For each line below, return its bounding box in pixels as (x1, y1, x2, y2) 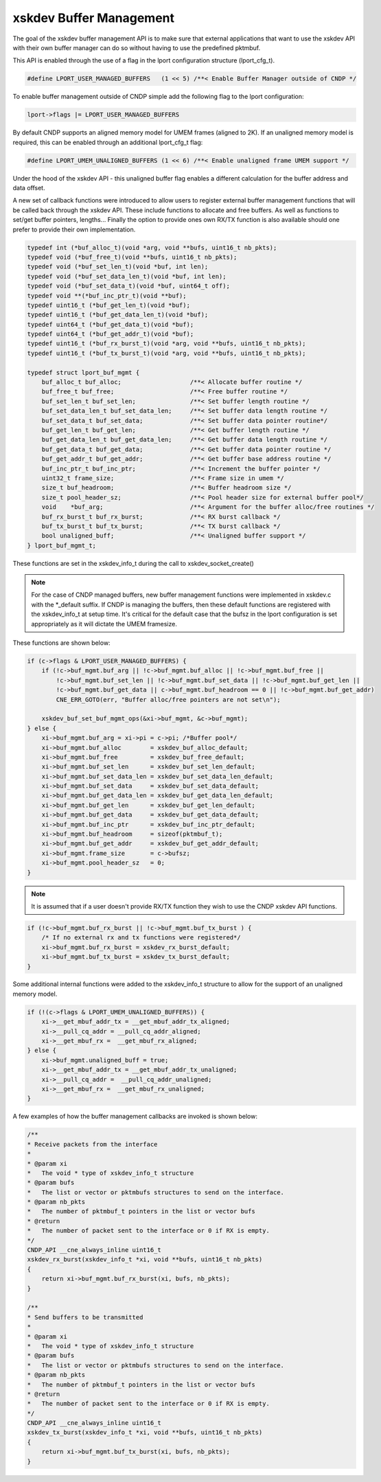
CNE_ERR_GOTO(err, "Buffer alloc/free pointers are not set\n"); (56, 696, 281, 703)
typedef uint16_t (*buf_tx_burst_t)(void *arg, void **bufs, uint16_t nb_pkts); (27, 349, 306, 357)
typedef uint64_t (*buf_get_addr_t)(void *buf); (27, 330, 194, 338)
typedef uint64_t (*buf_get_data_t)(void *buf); (27, 320, 194, 328)
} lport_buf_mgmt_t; (27, 541, 96, 549)
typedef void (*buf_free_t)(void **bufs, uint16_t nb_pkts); (27, 253, 238, 261)
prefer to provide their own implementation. (12, 225, 136, 233)
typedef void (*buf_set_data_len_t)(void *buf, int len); (27, 272, 227, 280)
